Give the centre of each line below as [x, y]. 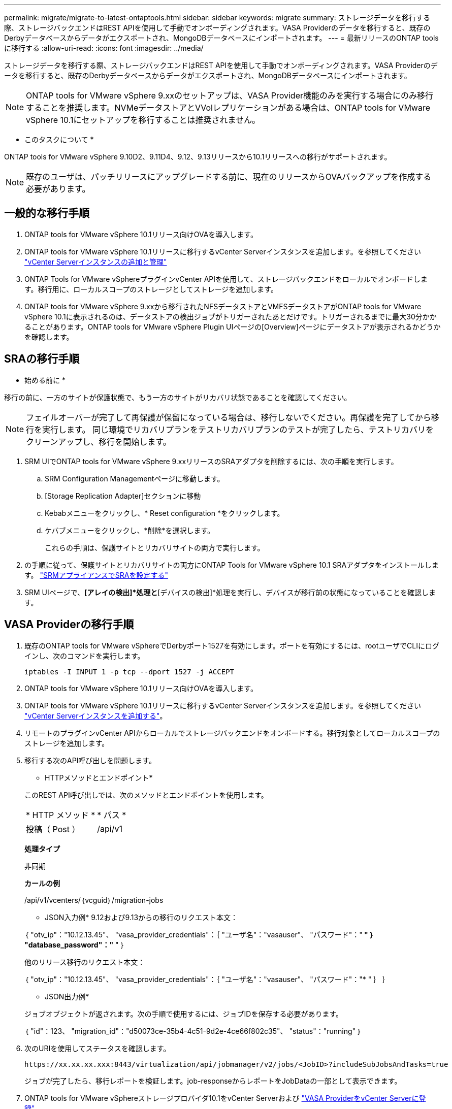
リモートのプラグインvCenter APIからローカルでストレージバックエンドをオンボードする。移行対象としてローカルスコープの [232, 733]
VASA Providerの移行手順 [69, 625]
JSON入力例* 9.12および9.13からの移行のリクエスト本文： [141, 917]
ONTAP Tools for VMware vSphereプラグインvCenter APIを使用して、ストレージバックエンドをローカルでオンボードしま [226, 279]
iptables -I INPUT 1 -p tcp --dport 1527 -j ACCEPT [130, 672]
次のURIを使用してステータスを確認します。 [98, 1048]
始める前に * [45, 380]
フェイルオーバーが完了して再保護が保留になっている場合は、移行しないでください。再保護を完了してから [229, 417]
